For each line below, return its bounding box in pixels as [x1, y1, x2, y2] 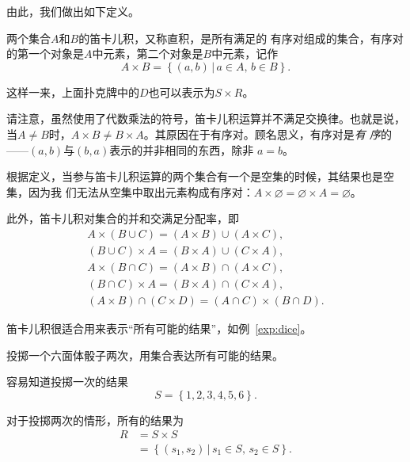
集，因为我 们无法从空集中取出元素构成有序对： [6, 183, 254, 200]
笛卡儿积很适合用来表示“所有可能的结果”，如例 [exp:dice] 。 [6, 320, 312, 337]
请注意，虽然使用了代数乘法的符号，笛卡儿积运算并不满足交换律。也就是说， [6, 110, 405, 127]
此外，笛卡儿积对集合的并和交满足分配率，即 [6, 210, 239, 227]
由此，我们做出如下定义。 [6, 3, 139, 19]
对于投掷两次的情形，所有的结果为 [6, 411, 184, 428]
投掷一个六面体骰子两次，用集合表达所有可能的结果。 [6, 346, 283, 363]
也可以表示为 [148, 83, 215, 100]
